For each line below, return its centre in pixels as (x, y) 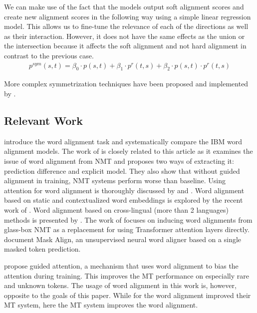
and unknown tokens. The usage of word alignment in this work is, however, (120, 285)
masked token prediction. (42, 249)
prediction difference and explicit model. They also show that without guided (122, 170)
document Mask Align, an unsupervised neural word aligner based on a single (123, 239)
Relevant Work (44, 120)
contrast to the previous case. (49, 55)
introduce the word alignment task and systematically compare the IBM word (123, 141)
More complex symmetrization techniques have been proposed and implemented (126, 84)
